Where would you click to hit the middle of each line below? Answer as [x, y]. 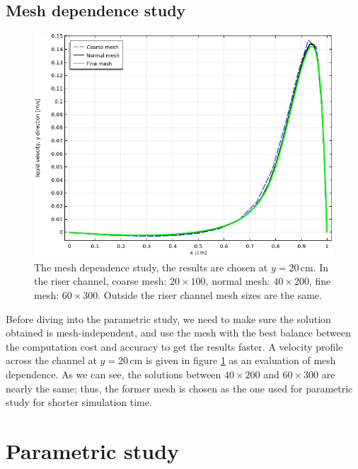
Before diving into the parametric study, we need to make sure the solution [168, 318]
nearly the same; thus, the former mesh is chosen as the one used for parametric [179, 388]
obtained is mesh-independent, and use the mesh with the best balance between [179, 333]
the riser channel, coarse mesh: [100, 281]
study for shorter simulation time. [79, 402]
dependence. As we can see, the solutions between [114, 374]
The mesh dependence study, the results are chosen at [151, 267]
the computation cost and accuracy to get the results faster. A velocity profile [174, 346]
